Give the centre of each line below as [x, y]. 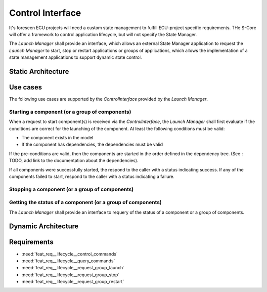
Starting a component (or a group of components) [70, 112]
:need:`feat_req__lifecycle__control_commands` [70, 254]
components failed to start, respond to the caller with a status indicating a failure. [92, 176]
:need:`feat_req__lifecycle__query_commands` [68, 261]
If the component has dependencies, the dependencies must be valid [92, 145]
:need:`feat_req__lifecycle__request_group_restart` [73, 282]
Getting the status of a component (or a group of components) [85, 203]
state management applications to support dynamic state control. [76, 57]
